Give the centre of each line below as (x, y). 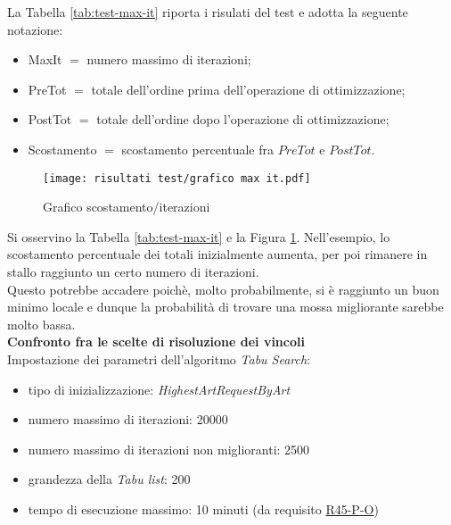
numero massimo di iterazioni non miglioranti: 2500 (169, 449)
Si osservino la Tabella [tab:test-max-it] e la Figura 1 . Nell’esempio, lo (199, 236)
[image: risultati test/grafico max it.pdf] (177, 178)
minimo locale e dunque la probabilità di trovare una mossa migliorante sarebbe (225, 307)
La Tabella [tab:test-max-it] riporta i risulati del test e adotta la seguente (208, 12)
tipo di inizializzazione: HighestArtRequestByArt (159, 389)
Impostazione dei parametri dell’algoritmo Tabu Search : (159, 358)
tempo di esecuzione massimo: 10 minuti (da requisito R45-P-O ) (203, 508)
